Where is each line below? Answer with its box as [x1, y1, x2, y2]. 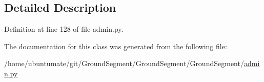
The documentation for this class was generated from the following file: [4, 40, 227, 51]
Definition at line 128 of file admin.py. [4, 24, 124, 34]
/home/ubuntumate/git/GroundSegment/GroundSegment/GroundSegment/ [4, 58, 244, 69]
